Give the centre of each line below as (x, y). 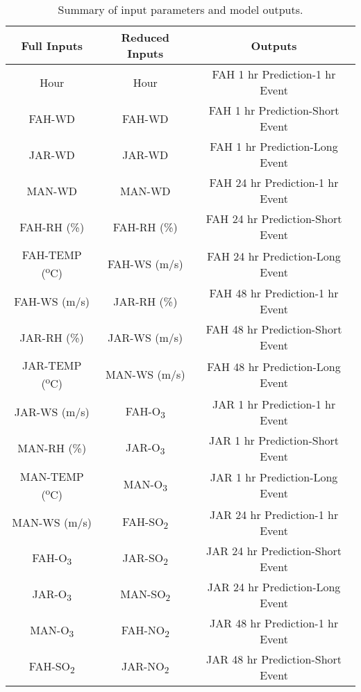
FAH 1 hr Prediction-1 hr (274, 74)
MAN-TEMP (52, 476)
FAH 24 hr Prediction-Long (274, 256)
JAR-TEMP (52, 365)
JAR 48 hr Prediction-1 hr (274, 623)
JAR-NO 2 (145, 667)
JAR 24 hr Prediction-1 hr (274, 514)
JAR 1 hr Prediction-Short (274, 440)
